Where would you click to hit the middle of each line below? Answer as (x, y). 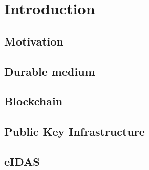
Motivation (34, 41)
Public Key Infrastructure (74, 131)
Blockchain (34, 101)
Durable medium (50, 71)
